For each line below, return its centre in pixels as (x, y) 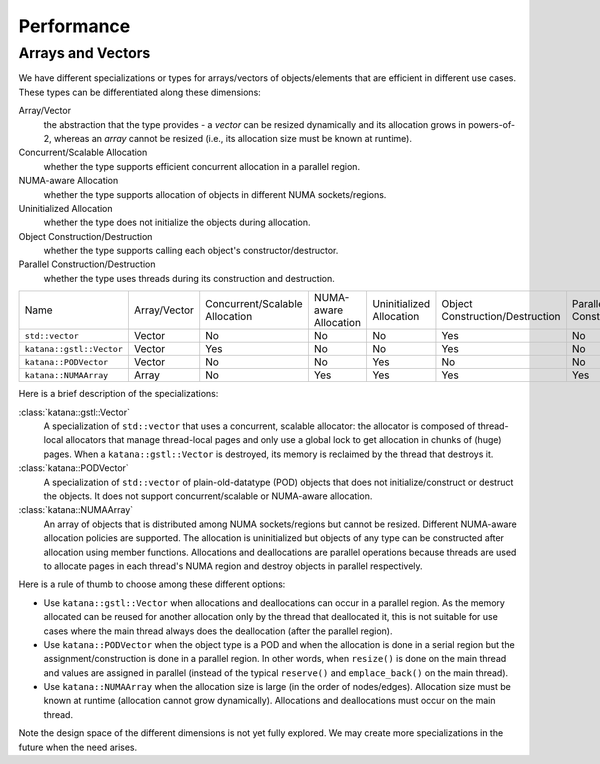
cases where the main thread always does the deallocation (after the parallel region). (218, 631)
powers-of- (491, 124)
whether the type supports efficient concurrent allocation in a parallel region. (201, 166)
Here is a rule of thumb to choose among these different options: (152, 584)
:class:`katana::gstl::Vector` (74, 412)
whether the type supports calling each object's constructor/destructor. (191, 251)
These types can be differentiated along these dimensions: (140, 92)
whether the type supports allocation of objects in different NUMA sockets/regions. (215, 194)
